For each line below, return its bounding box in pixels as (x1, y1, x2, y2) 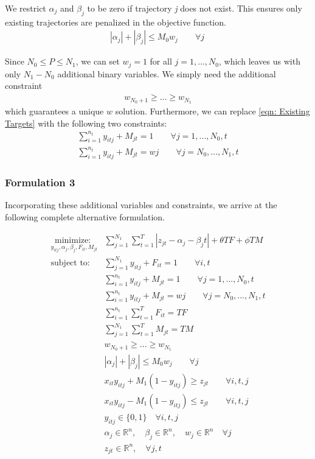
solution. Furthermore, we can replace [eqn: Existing (115, 104, 310, 117)
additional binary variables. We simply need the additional (57, 67, 276, 80)
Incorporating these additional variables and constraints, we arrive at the (5, 198, 277, 211)
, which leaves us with (219, 55, 300, 68)
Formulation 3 (5, 174, 75, 189)
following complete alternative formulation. (5, 210, 165, 223)
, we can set (75, 55, 120, 68)
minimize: (55, 236, 91, 245)
